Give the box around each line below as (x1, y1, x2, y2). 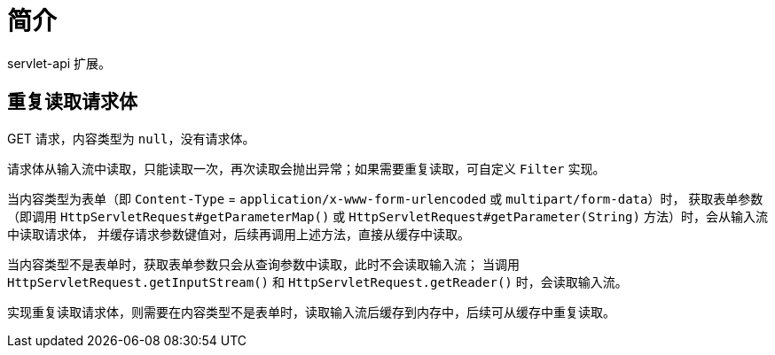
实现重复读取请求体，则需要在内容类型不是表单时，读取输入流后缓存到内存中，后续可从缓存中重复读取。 (7, 304, 615, 320)
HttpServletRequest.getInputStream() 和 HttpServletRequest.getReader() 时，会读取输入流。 (7, 274, 628, 289)
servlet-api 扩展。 (7, 55, 112, 71)
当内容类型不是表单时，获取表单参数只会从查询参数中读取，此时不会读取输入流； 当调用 (7, 256, 520, 272)
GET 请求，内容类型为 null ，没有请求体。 (7, 130, 255, 146)
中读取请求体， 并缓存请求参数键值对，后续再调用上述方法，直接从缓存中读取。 (7, 226, 470, 242)
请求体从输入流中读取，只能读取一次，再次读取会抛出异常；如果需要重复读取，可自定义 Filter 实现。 (7, 160, 606, 176)
